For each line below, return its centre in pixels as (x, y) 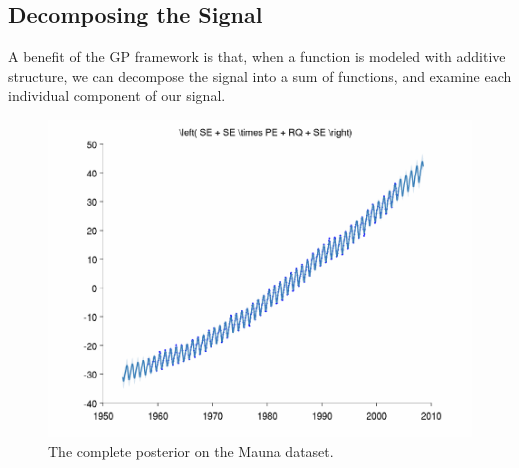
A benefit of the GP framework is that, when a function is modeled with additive (257, 56)
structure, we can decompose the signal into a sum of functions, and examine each (260, 75)
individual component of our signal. (117, 95)
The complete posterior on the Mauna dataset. (191, 450)
